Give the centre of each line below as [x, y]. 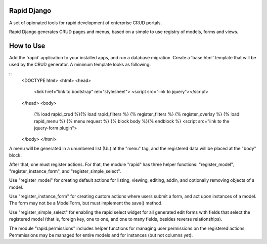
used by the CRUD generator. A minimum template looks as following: [80, 65]
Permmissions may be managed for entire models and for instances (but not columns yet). [101, 235]
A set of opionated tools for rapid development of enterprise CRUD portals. [86, 23]
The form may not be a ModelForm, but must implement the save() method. [86, 203]
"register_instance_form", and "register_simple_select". [65, 171]
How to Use [27, 46]
